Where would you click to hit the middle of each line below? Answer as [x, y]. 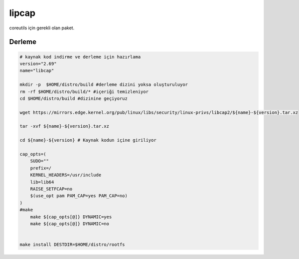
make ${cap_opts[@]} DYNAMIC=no [70, 223]
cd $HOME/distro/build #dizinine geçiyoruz [74, 98]
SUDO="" [40, 161]
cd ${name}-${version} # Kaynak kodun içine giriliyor [88, 140]
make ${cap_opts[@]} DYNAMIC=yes [71, 217]
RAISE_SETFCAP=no [51, 189]
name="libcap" [37, 71]
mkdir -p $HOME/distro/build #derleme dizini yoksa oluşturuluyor [104, 85]
